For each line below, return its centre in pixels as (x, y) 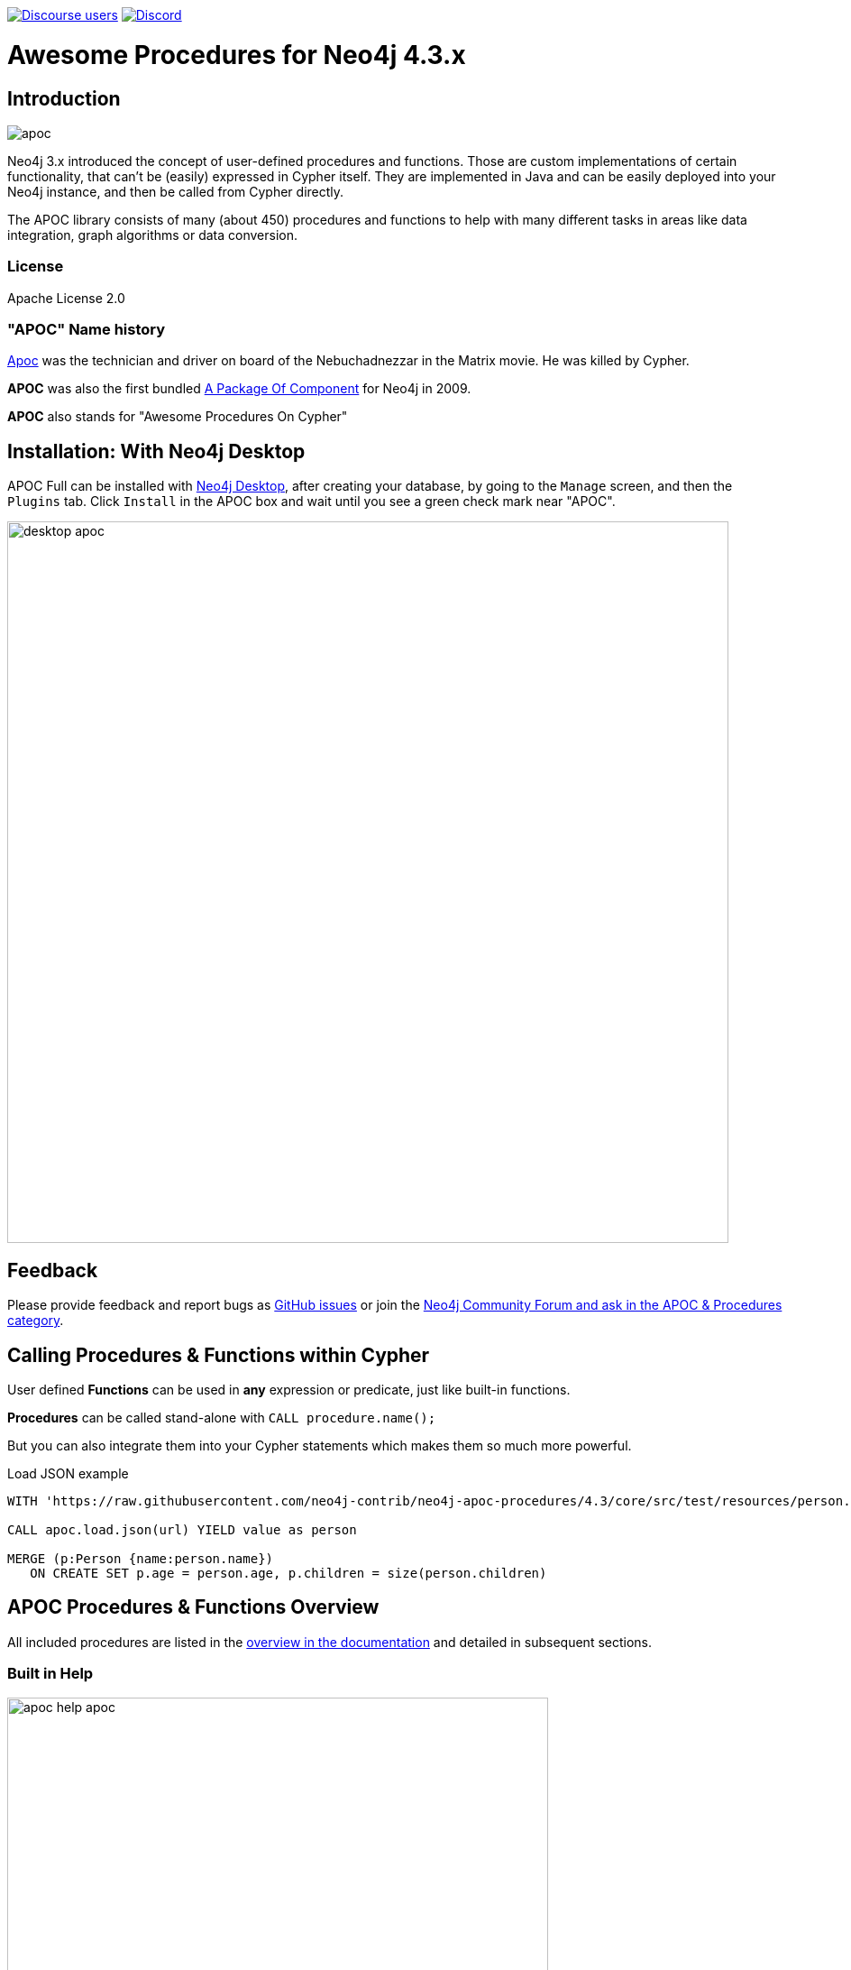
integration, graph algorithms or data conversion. (153, 235)
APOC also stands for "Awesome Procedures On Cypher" (178, 417)
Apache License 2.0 (66, 298)
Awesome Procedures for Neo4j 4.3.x (237, 55)
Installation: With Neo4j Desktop (156, 451)
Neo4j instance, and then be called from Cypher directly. (176, 191)
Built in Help (50, 1674)
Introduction (64, 98)
